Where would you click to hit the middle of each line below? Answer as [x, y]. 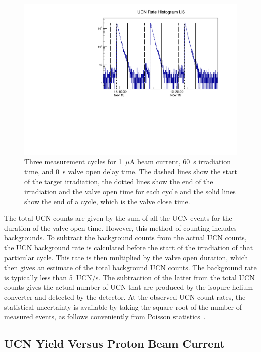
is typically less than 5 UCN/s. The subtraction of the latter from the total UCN [129, 277]
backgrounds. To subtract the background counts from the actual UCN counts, [125, 238]
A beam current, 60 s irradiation [180, 162]
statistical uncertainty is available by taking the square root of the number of [123, 306]
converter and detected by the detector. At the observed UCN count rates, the [125, 296]
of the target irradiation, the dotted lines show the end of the [119, 181]
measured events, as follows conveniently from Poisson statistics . [105, 317]
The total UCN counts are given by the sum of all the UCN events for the [118, 218]
